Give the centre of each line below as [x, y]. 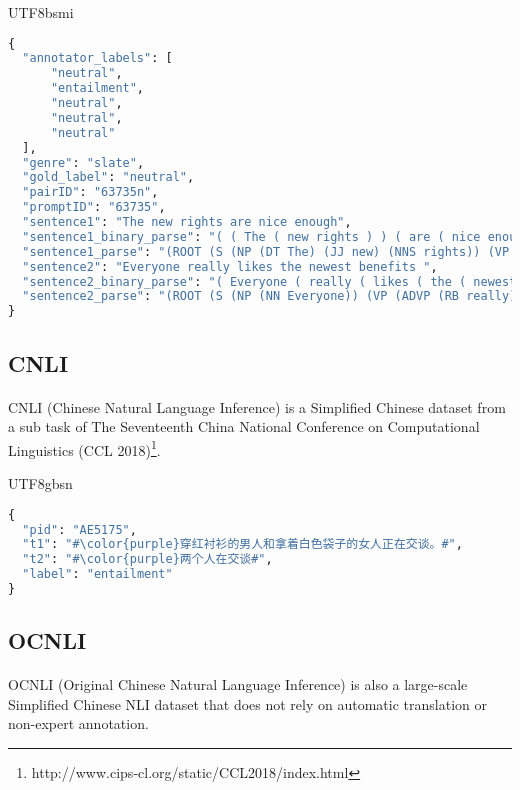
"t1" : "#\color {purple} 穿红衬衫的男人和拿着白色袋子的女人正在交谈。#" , [242, 544]
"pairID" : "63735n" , [90, 192]
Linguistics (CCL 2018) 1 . [84, 448]
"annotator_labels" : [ [97, 58]
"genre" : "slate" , [83, 162]
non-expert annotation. [78, 723]
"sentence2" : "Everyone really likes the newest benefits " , [230, 266]
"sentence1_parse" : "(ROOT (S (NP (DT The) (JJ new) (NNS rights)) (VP [266, 251]
